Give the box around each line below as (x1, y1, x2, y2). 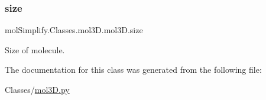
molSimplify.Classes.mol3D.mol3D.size (5, 24, 143, 36)
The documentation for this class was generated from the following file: (5, 63, 262, 76)
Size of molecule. (5, 43, 65, 56)
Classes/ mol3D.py (5, 83, 70, 95)
